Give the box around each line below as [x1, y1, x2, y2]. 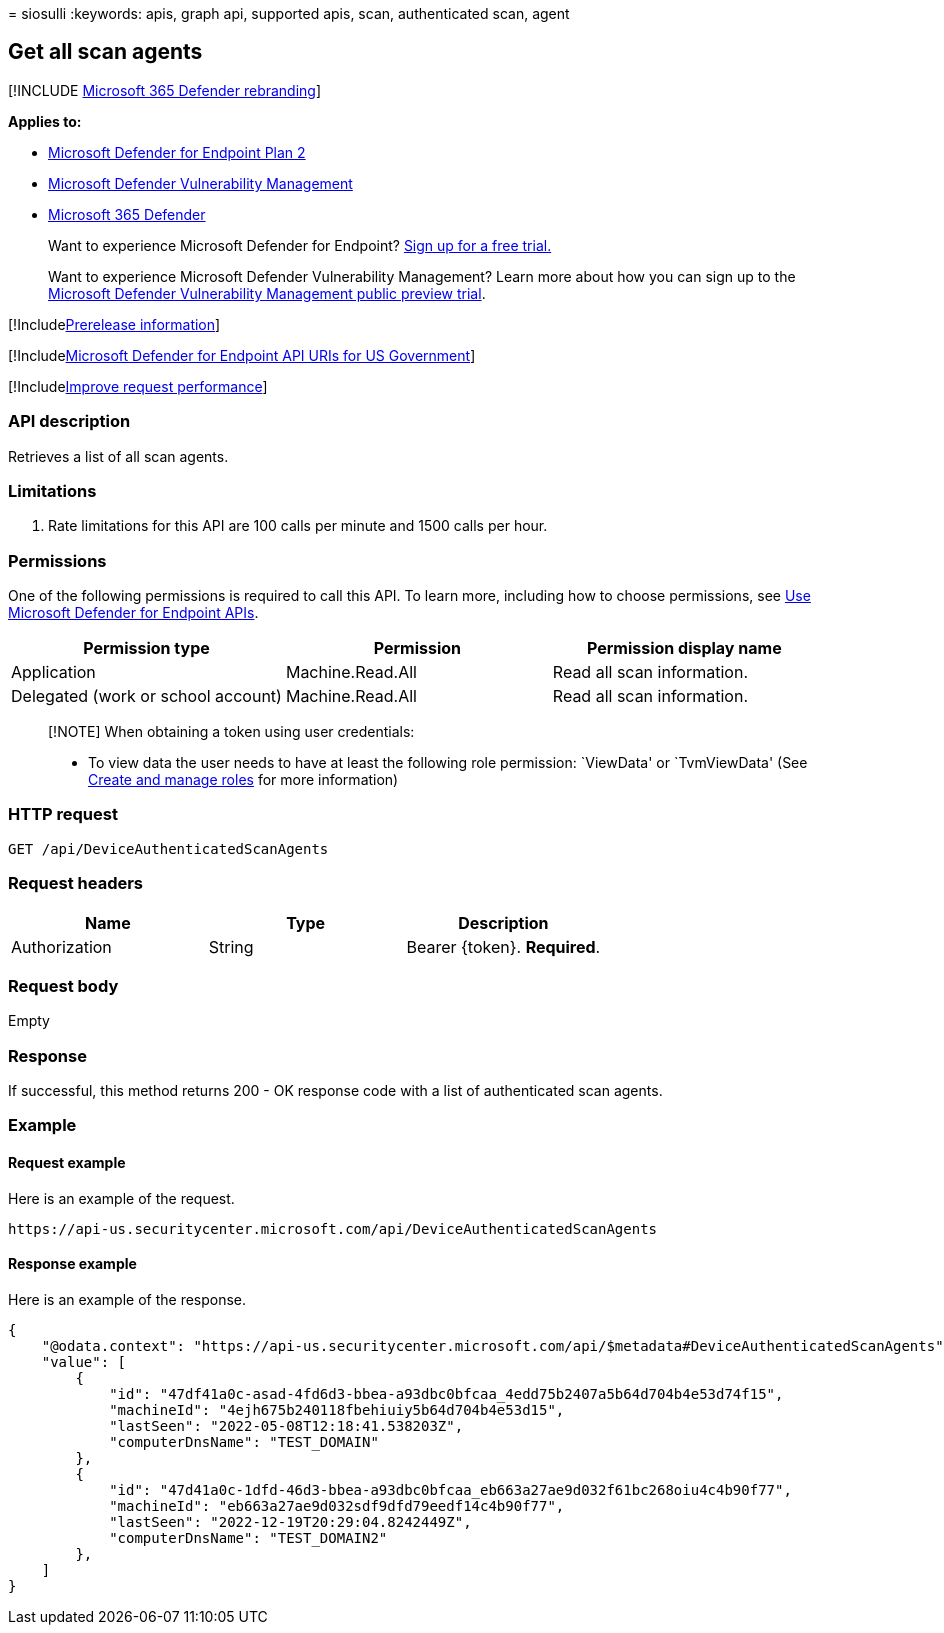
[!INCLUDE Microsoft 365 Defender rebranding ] [8, 81, 322, 99]
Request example [8, 1154, 126, 1172]
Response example [8, 1255, 137, 1273]
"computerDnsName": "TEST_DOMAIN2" [109, 1529, 388, 1546]
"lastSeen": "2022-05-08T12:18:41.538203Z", [109, 1417, 464, 1434]
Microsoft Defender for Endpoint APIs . [8, 604, 259, 622]
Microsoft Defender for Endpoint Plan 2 [48, 143, 306, 161]
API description [8, 411, 131, 432]
